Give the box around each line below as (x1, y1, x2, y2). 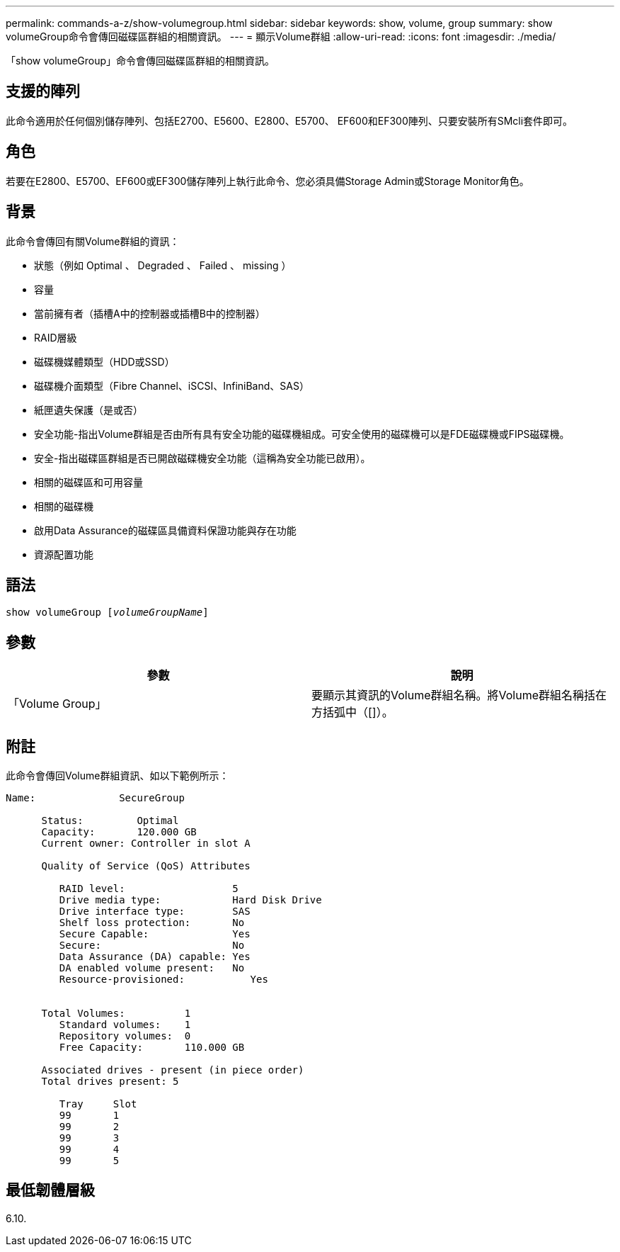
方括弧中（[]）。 (311, 705, 394, 720)
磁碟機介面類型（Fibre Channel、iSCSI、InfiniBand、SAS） (34, 379, 309, 392)
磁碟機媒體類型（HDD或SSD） (34, 355, 175, 368)
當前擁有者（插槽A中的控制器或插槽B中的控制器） (34, 307, 265, 320)
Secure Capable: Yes (59, 928, 251, 940)
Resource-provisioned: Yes (59, 974, 268, 986)
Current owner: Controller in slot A (41, 838, 251, 850)
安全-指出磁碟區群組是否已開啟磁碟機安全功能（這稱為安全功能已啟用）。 (34, 451, 371, 464)
